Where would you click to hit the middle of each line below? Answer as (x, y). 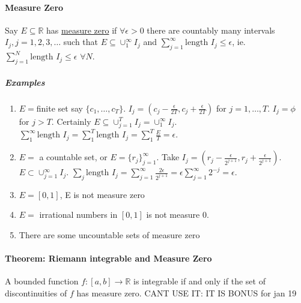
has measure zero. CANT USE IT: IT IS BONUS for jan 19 (187, 293)
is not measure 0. (178, 214)
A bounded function (42, 281)
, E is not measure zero (102, 194)
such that (81, 42)
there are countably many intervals (211, 30)
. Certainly (71, 121)
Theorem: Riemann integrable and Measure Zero (108, 258)
